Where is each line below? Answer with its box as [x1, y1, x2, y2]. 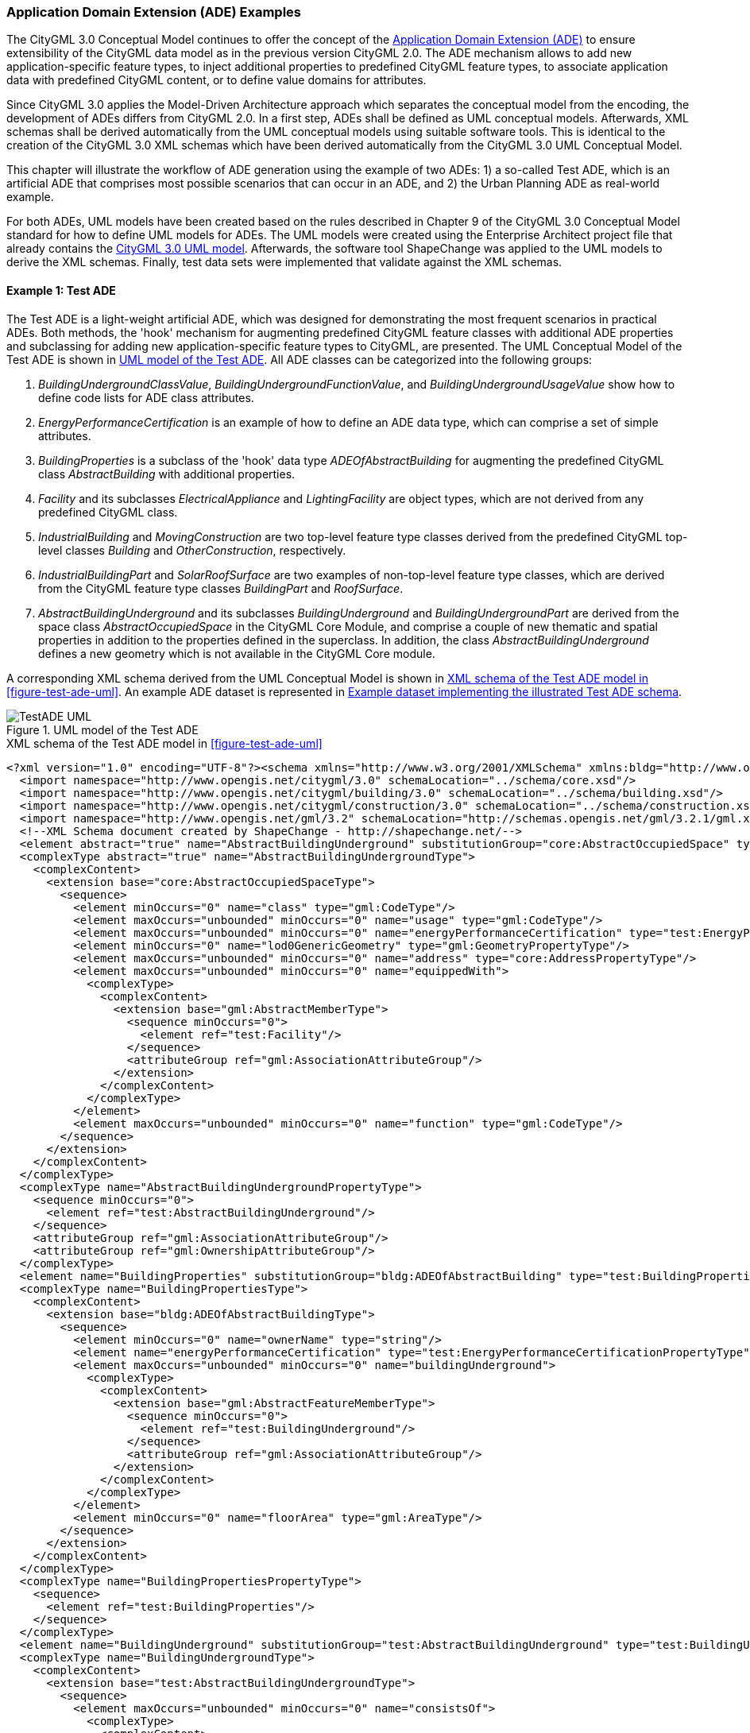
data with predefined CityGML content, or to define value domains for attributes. [6, 73, 427, 87]
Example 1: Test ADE [6, 283, 116, 297]
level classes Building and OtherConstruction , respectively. [38, 543, 346, 557]
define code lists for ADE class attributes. [38, 390, 254, 404]
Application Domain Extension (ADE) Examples [6, 4, 302, 20]
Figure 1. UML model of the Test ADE [6, 722, 199, 737]
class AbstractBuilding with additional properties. [38, 466, 296, 481]
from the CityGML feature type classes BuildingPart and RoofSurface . [38, 581, 404, 595]
